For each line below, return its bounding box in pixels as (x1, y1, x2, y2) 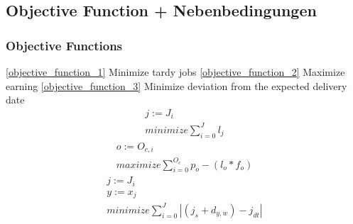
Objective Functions (6, 36, 123, 54)
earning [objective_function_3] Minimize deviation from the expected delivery (6, 78, 347, 93)
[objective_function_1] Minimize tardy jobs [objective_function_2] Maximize (6, 65, 345, 79)
